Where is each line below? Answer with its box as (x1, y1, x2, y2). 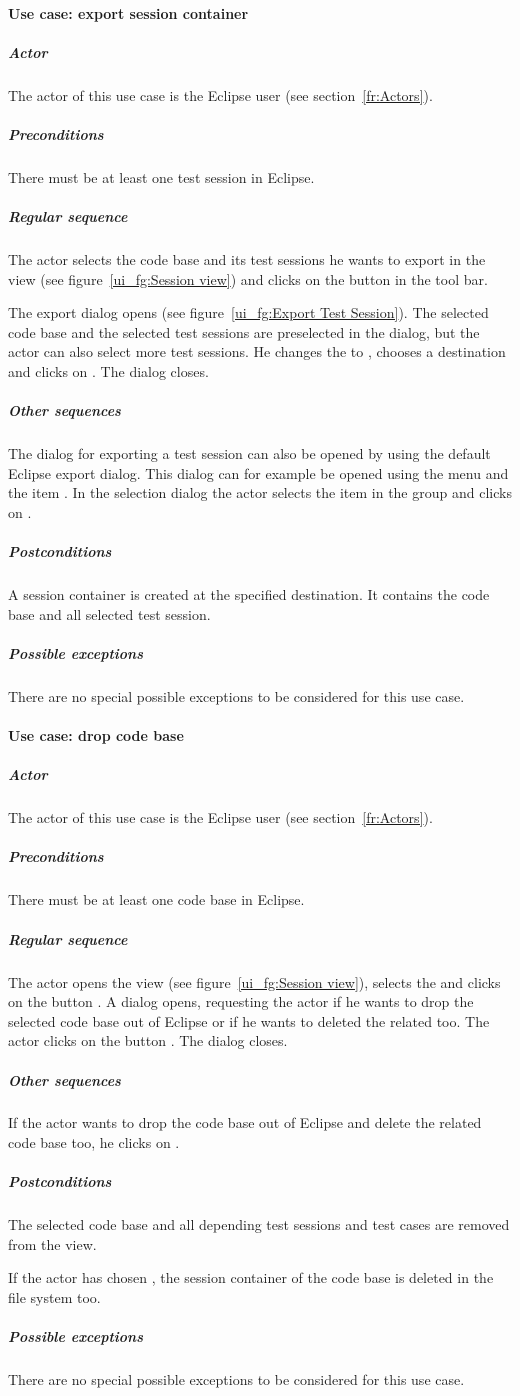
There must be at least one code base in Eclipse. (8, 889, 305, 910)
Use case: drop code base (8, 725, 184, 746)
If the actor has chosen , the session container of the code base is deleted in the (8, 1267, 494, 1288)
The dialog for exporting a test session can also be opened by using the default (8, 443, 491, 464)
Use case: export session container (8, 2, 249, 23)
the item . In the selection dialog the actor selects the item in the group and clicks (8, 482, 512, 503)
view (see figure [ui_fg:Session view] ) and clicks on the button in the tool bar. (8, 268, 488, 289)
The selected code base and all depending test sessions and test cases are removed (8, 1214, 510, 1235)
